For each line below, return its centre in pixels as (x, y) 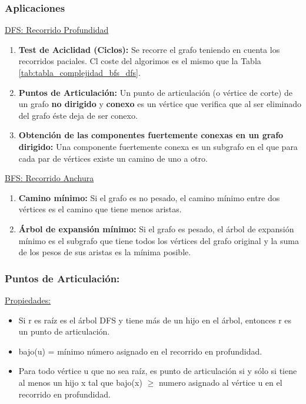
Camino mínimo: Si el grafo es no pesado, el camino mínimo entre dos (149, 197)
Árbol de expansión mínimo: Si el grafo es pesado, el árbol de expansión (156, 228)
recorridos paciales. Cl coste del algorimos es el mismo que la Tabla (140, 61)
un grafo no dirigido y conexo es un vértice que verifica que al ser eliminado (160, 104)
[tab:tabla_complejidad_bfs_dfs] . (79, 72)
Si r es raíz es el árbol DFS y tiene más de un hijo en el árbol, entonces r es (155, 320)
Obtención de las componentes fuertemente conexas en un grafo (151, 135)
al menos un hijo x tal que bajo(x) (80, 382)
